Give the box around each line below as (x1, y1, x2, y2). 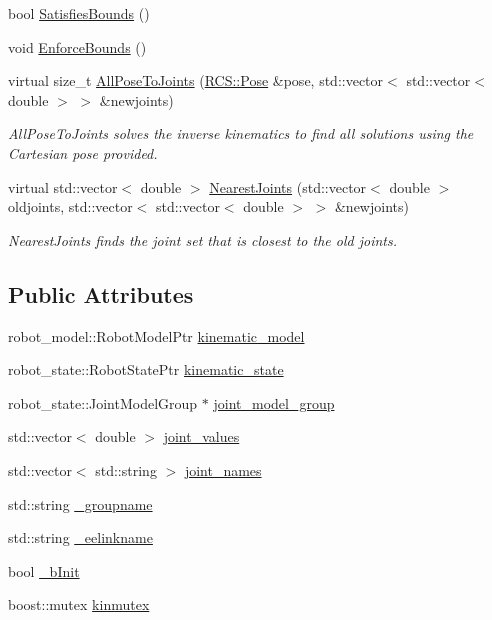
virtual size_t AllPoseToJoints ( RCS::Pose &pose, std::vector (8, 70, 384, 91)
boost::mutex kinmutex (8, 594, 150, 615)
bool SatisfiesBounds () (8, 3, 150, 23)
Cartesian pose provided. (8, 142, 158, 163)
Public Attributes (8, 278, 194, 309)
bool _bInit (8, 560, 80, 581)
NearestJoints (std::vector (209, 176, 367, 197)
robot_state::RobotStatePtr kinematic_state (8, 359, 284, 380)
